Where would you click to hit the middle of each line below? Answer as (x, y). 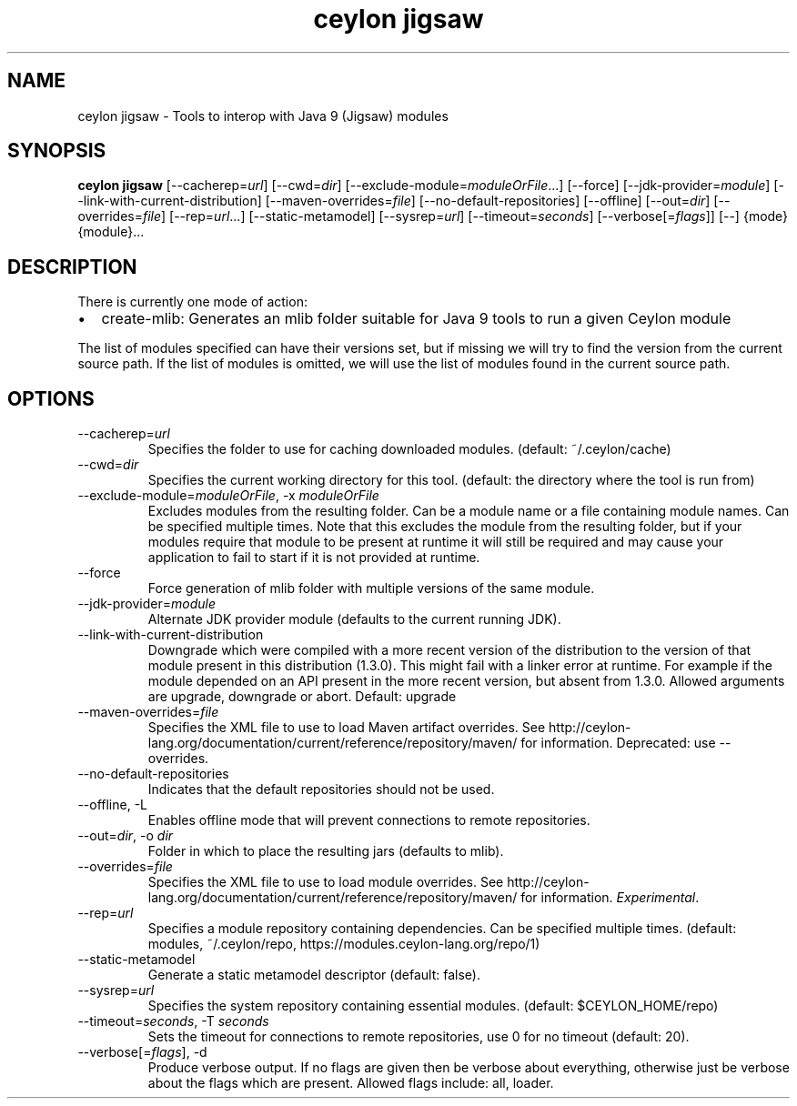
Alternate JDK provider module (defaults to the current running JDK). (354, 619)
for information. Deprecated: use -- (626, 743)
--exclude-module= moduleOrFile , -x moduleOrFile (228, 496)
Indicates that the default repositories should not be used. (321, 789)
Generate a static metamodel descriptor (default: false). (314, 975)
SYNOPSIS (57, 151)
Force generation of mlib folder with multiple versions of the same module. (371, 588)
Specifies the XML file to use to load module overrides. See (326, 882)
